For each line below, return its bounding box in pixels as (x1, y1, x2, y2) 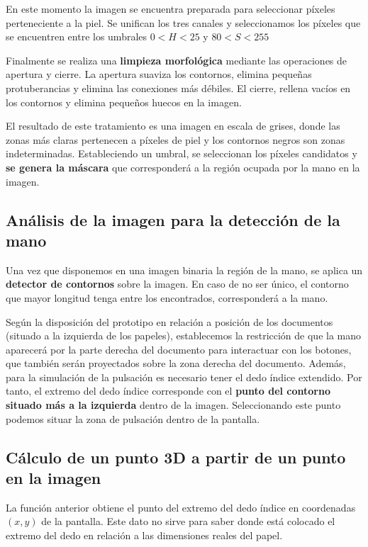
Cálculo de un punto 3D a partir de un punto (6, 446, 346, 468)
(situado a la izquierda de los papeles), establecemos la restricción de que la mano (6, 328, 362, 343)
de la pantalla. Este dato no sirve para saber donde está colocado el (41, 514, 335, 529)
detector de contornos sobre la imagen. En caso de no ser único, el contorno (6, 276, 349, 291)
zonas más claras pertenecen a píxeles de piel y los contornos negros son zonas (6, 132, 345, 147)
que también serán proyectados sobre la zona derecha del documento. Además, (6, 356, 346, 371)
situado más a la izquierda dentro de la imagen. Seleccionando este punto (6, 397, 341, 412)
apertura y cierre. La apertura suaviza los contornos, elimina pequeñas (6, 67, 312, 81)
